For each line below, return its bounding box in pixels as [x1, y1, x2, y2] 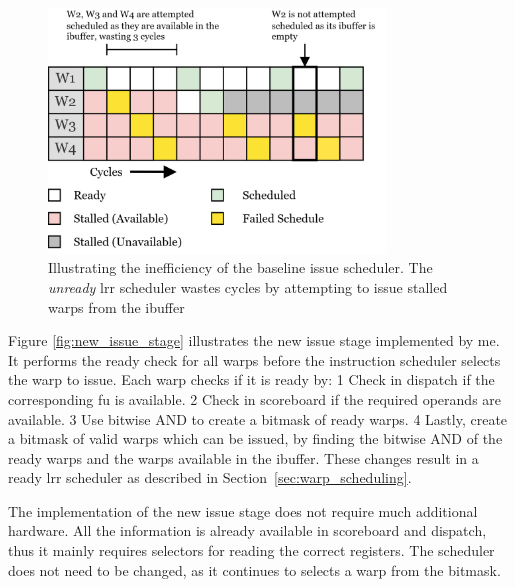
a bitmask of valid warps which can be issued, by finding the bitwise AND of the [8, 428, 503, 449]
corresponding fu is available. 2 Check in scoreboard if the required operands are [8, 388, 502, 409]
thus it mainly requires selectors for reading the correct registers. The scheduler [8, 540, 495, 561]
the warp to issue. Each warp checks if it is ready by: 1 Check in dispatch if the [8, 369, 495, 390]
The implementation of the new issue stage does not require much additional [8, 500, 478, 521]
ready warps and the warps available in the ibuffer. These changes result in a [8, 447, 479, 468]
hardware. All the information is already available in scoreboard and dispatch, [8, 520, 487, 541]
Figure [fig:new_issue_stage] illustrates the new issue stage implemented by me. [8, 330, 500, 351]
